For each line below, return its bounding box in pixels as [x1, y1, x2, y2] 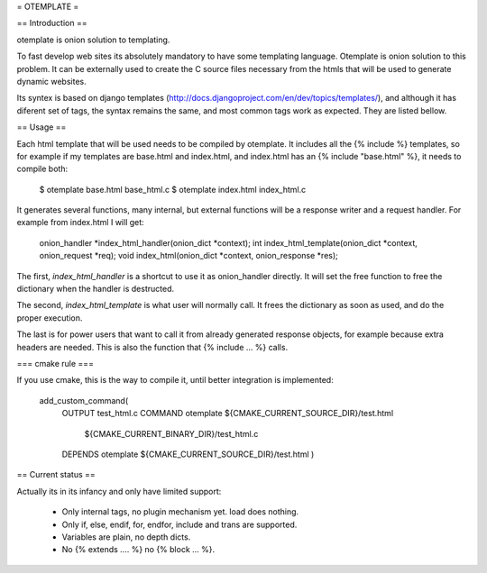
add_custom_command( [39, 395, 129, 405]
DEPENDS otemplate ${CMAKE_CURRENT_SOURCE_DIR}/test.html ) [61, 449, 315, 459]
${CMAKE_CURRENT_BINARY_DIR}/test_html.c [84, 428, 259, 439]
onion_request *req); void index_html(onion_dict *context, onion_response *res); [39, 250, 338, 261]
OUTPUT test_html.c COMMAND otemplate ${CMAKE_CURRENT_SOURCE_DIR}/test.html [61, 408, 394, 419]
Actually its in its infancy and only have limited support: [16, 486, 222, 496]
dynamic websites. [16, 76, 87, 86]
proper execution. [16, 312, 83, 323]
